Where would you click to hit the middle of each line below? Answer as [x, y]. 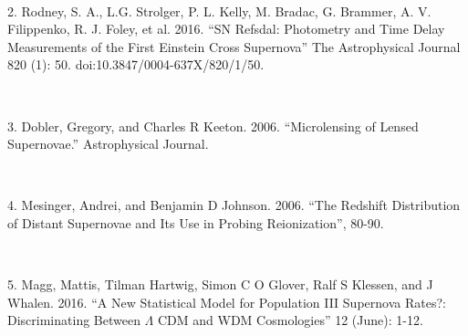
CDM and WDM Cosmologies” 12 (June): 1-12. [290, 320]
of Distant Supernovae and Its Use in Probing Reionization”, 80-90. [196, 222]
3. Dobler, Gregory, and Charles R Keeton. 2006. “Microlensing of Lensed [213, 126]
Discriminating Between [74, 320]
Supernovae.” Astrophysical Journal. [108, 144]
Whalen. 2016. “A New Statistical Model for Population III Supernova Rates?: [227, 302]
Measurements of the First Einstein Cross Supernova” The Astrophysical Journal [234, 46]
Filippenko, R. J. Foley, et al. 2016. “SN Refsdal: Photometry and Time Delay [226, 29]
